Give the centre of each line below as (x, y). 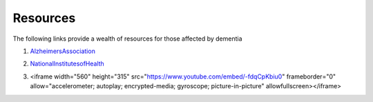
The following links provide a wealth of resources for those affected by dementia (127, 39)
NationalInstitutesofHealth (67, 64)
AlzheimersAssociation (63, 51)
